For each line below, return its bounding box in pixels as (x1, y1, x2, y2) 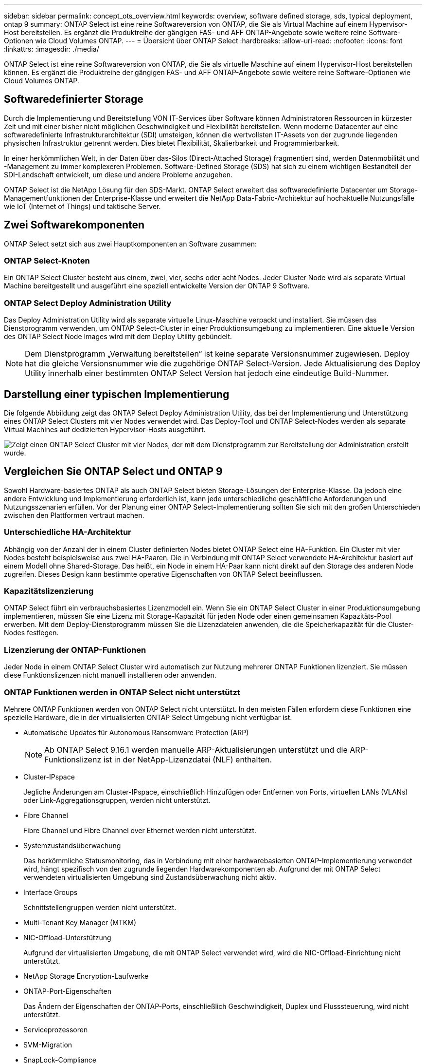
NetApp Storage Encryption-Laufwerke (23, 971, 149, 980)
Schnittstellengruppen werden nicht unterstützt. (23, 903, 177, 912)
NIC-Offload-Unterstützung (23, 933, 111, 942)
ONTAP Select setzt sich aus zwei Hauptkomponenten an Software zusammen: (4, 239, 257, 248)
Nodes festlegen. (4, 628, 59, 637)
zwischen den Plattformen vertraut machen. (4, 511, 144, 519)
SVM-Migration (23, 1040, 72, 1049)
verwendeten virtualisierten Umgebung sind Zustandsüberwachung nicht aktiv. (23, 873, 277, 881)
